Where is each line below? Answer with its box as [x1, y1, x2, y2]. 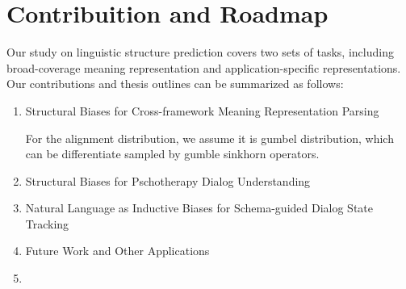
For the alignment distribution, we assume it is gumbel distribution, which [25, 129, 394, 146]
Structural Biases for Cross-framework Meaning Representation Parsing [25, 102, 379, 119]
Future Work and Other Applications [25, 242, 210, 259]
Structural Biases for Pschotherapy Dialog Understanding [25, 172, 311, 189]
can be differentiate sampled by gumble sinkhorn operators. [25, 145, 320, 162]
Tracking [25, 215, 69, 232]
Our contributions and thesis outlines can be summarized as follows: [6, 75, 344, 92]
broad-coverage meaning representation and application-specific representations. [6, 59, 401, 76]
